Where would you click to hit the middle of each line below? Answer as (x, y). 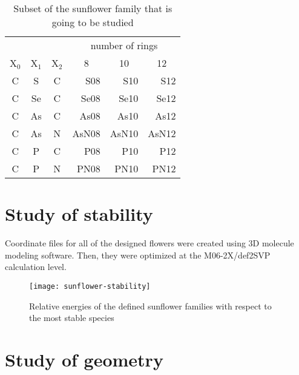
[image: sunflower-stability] (90, 286)
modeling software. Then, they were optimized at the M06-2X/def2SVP (138, 255)
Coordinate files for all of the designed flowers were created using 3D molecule (149, 243)
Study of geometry (84, 359)
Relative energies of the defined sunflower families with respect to (150, 306)
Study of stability (79, 214)
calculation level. (36, 267)
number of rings (124, 45)
